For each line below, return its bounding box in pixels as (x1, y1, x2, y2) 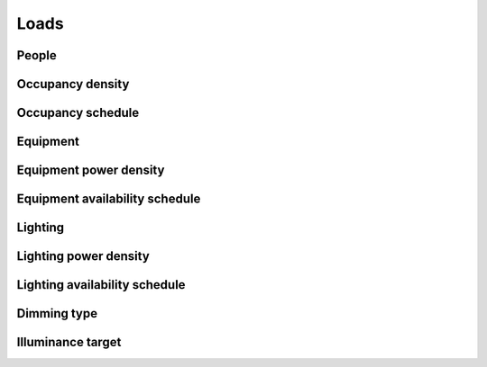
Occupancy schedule (16, 105, 140, 121)
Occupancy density (16, 76, 130, 92)
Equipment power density (16, 163, 165, 178)
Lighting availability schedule (16, 277, 186, 292)
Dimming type (16, 306, 98, 321)
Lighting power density (16, 248, 151, 264)
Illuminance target (16, 335, 122, 350)
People (16, 48, 58, 63)
